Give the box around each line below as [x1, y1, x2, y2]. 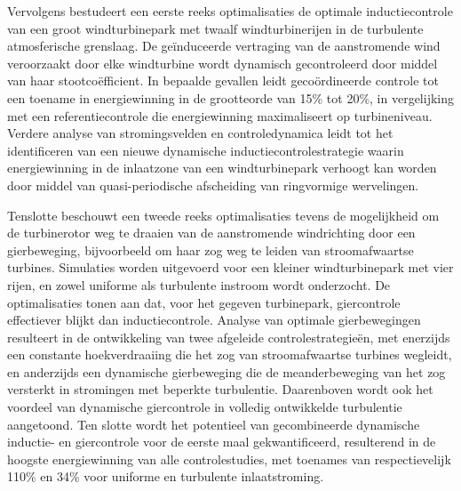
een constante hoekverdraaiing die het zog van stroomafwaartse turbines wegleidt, [7, 345, 452, 364]
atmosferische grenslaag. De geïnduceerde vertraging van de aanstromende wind [7, 36, 441, 55]
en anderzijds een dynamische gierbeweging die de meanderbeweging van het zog [7, 362, 446, 381]
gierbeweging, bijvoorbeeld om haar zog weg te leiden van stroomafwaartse [7, 240, 414, 259]
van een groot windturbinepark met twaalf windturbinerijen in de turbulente [7, 19, 424, 37]
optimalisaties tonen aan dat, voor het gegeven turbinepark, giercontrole [7, 293, 401, 311]
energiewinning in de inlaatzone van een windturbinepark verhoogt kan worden [7, 158, 437, 177]
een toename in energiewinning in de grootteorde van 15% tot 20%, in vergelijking [7, 88, 454, 107]
